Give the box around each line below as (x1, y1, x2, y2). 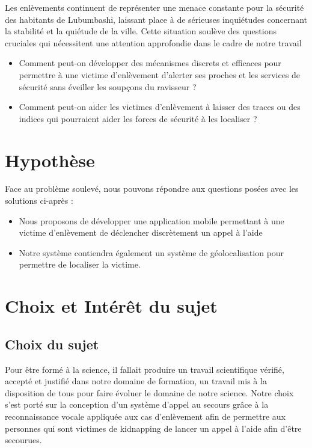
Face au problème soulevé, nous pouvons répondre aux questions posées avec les (5, 182, 299, 195)
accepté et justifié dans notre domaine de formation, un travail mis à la (5, 375, 267, 387)
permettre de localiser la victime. (19, 258, 141, 271)
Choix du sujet (5, 334, 99, 353)
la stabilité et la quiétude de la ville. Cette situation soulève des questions (5, 25, 277, 37)
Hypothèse (5, 147, 95, 172)
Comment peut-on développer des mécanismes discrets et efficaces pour (19, 57, 281, 69)
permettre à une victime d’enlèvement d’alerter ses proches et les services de (19, 68, 301, 81)
